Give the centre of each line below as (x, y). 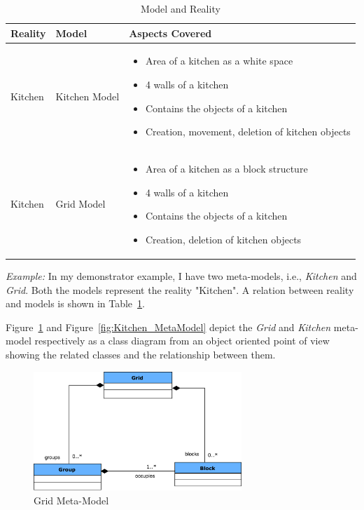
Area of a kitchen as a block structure (226, 169)
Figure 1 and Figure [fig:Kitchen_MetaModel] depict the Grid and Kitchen (168, 327)
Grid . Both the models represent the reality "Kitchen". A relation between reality (180, 289)
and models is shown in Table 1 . (75, 303)
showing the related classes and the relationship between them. (141, 354)
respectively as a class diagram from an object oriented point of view (182, 341)
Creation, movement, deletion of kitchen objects (248, 132)
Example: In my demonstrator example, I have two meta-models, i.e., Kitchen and (181, 275)
